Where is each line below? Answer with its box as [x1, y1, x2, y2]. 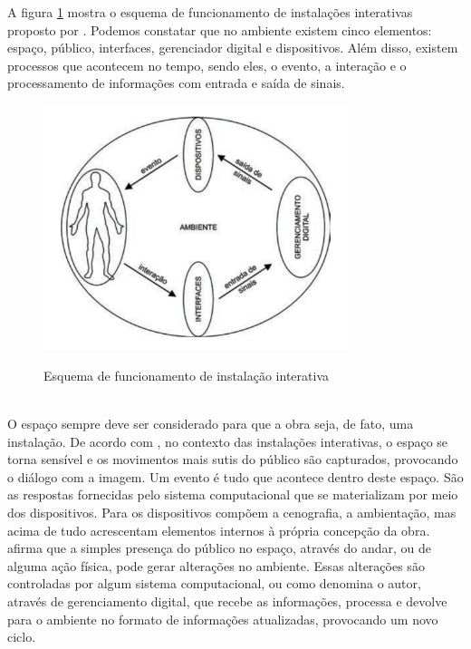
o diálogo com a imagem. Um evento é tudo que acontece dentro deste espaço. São [7, 467, 464, 486]
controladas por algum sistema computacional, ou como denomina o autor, [7, 574, 421, 593]
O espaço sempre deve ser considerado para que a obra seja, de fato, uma [7, 414, 414, 433]
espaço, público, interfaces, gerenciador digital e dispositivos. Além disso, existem [7, 38, 458, 57]
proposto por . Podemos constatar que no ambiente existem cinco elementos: [7, 20, 432, 39]
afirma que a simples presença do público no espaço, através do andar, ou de [7, 538, 431, 557]
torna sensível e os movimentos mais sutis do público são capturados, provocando [7, 450, 458, 469]
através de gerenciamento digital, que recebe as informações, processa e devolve [7, 591, 447, 610]
